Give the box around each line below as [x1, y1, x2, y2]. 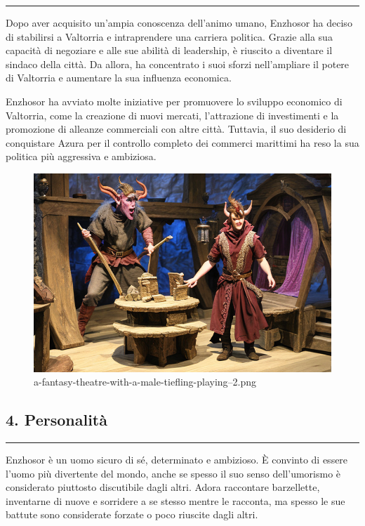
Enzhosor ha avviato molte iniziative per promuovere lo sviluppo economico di [6, 93, 343, 108]
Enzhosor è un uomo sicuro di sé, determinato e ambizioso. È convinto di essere [6, 452, 348, 466]
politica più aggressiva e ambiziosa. [6, 149, 157, 164]
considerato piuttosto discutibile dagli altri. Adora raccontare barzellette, [6, 480, 320, 494]
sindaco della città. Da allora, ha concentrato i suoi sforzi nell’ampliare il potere [6, 56, 350, 71]
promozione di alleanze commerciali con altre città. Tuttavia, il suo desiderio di [6, 121, 347, 136]
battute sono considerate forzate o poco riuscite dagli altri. [6, 507, 258, 522]
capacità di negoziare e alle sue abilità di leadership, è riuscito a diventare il [6, 43, 333, 58]
